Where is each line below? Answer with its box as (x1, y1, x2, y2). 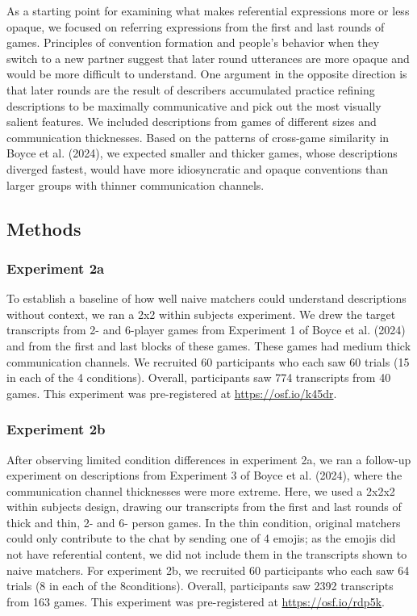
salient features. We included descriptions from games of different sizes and (6, 113, 377, 130)
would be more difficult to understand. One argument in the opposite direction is (6, 65, 407, 82)
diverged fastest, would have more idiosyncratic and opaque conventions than (6, 160, 388, 177)
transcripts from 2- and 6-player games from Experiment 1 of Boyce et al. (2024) (6, 321, 406, 338)
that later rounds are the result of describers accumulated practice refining (6, 81, 375, 98)
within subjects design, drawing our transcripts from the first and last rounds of (6, 498, 402, 515)
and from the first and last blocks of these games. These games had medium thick (6, 337, 411, 354)
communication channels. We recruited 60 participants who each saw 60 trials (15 (6, 353, 410, 370)
